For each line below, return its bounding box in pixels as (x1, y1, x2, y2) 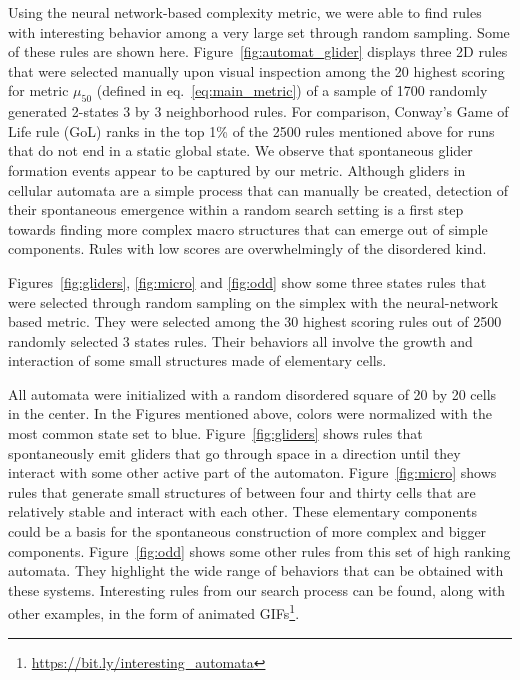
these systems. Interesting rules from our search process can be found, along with (8, 579, 506, 600)
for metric (8, 80, 69, 101)
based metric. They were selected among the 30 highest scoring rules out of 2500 (8, 311, 502, 332)
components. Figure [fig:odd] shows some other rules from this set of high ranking (8, 540, 511, 561)
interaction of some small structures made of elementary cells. (8, 350, 387, 371)
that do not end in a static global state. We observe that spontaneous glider (8, 140, 473, 161)
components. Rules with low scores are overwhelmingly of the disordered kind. (8, 238, 487, 259)
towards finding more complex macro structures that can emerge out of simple (8, 218, 488, 239)
